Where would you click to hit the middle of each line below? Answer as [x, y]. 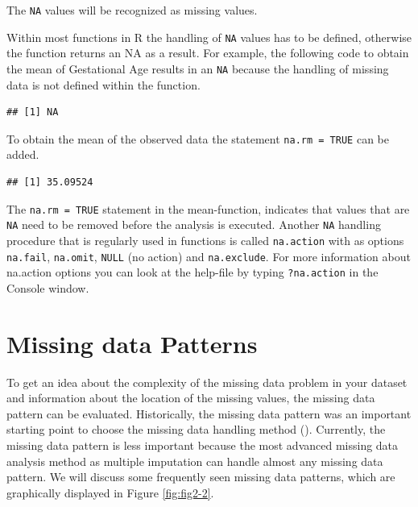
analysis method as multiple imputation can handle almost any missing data [195, 461]
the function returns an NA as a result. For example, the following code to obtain [208, 53]
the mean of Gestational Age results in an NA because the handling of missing [198, 68]
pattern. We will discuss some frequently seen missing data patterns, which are [201, 477]
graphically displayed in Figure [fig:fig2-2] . [110, 492]
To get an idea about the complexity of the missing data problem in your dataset [207, 382]
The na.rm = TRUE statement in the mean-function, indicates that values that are [208, 208]
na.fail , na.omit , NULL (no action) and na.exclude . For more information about [209, 256]
